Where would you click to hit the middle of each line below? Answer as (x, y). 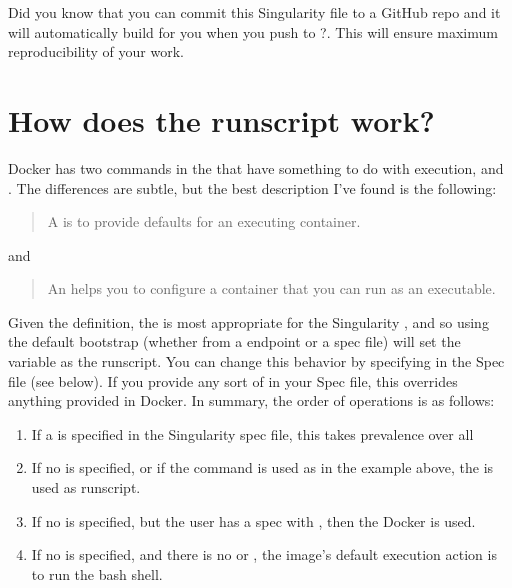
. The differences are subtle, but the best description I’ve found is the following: (252, 187)
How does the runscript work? (221, 119)
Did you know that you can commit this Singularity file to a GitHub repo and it (254, 12)
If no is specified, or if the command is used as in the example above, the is (262, 467)
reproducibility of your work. (96, 51)
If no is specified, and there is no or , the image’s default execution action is (264, 554)
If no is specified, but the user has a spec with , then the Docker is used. (253, 520)
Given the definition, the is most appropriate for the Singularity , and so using (248, 321)
